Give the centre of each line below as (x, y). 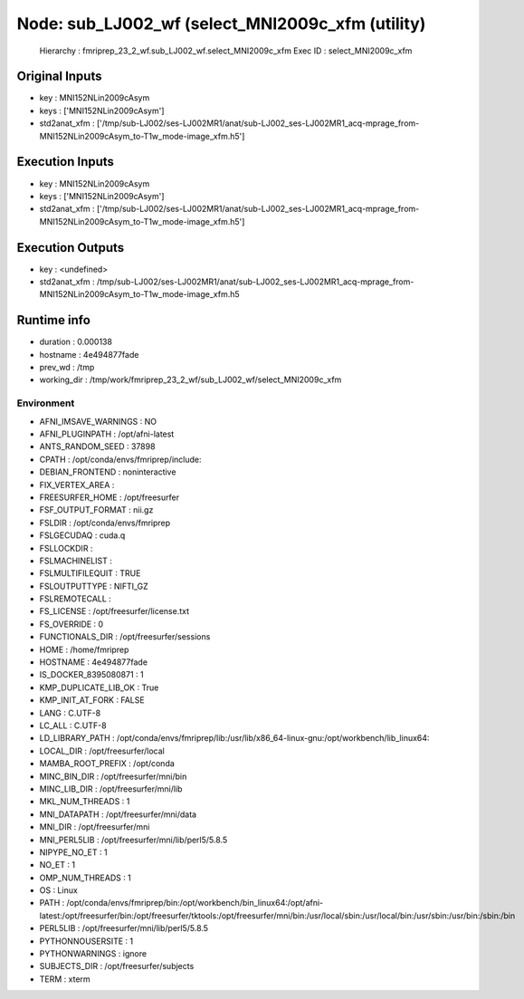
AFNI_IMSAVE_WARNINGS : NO (98, 421)
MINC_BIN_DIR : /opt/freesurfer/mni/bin (113, 776)
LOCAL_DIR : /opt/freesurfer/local (102, 751)
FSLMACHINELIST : (76, 561)
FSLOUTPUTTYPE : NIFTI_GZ (94, 586)
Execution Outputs (71, 248)
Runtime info (53, 320)
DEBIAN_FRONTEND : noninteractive (108, 472)
